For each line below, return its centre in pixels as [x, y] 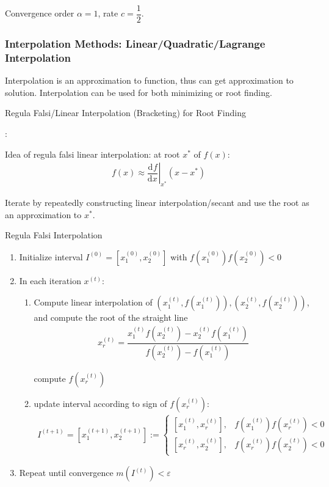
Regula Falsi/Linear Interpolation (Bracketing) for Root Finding [126, 113]
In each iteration [50, 280]
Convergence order [40, 13]
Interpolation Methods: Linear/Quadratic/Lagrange [135, 43]
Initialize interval [51, 256]
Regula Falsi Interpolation [54, 235]
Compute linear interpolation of [93, 302]
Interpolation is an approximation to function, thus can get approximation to [149, 80]
